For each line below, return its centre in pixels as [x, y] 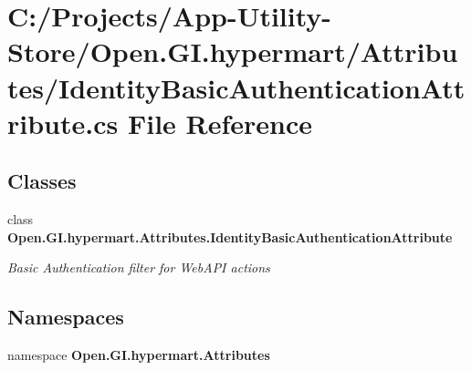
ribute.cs [63, 123]
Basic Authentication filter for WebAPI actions [139, 267]
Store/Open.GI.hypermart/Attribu [233, 51]
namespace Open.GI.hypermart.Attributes [139, 355]
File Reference [220, 123]
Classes [42, 181]
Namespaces [66, 317]
